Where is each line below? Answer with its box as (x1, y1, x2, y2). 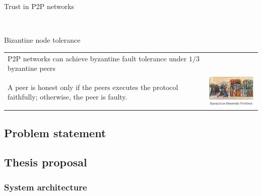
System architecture (4, 180, 87, 193)
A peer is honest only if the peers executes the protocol (8, 81, 178, 92)
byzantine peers (8, 63, 56, 73)
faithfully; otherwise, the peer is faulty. (8, 91, 127, 102)
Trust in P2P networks (4, 1, 75, 11)
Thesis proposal (4, 154, 87, 170)
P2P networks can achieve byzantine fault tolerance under (8, 53, 187, 63)
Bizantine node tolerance (4, 35, 81, 45)
